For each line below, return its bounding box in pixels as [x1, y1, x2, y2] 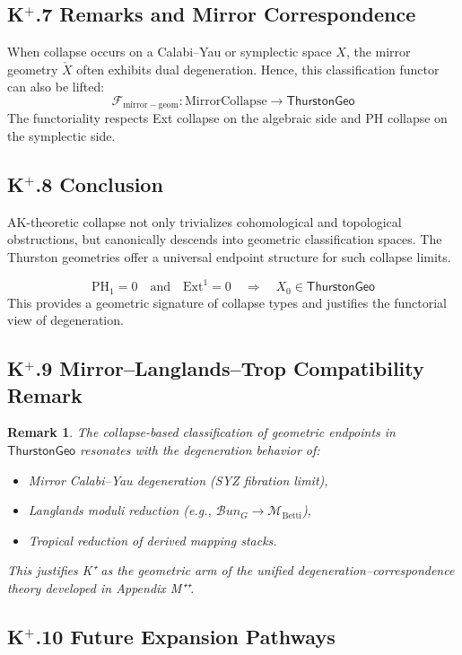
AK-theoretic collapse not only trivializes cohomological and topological [7, 212, 402, 231]
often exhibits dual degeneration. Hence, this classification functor [76, 59, 440, 78]
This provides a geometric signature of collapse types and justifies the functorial [7, 293, 447, 311]
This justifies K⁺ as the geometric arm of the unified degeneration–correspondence [7, 561, 455, 580]
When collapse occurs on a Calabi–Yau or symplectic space [7, 42, 332, 61]
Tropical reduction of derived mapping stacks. [28, 530, 277, 549]
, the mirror [345, 42, 411, 61]
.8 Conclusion [35, 170, 163, 198]
